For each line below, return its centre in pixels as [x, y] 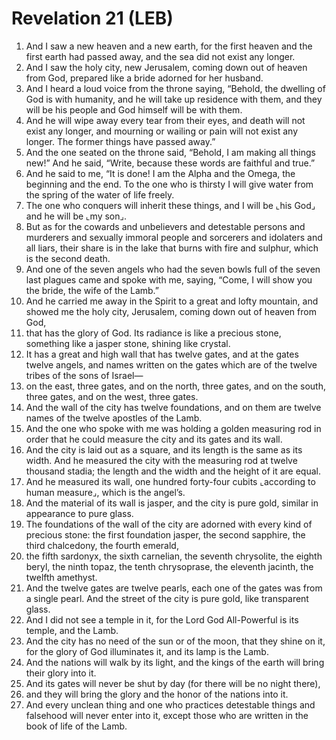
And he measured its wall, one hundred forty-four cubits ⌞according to [170, 481]
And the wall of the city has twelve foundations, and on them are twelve [173, 407]
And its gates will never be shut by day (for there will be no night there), [173, 683]
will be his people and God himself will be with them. [134, 109]
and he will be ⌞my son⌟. [76, 216]
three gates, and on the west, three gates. [112, 396]
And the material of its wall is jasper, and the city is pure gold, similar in [172, 503]
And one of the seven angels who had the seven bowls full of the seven [173, 269]
